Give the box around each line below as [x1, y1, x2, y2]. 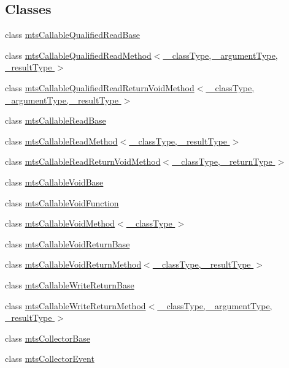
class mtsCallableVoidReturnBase [5, 237, 130, 250]
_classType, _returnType [174, 155, 272, 168]
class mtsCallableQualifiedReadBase [5, 28, 141, 41]
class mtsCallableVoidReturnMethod [5, 258, 142, 271]
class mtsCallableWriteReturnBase [5, 278, 134, 291]
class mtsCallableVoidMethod [5, 217, 115, 230]
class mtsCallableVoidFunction [5, 196, 119, 209]
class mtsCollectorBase [5, 331, 90, 344]
